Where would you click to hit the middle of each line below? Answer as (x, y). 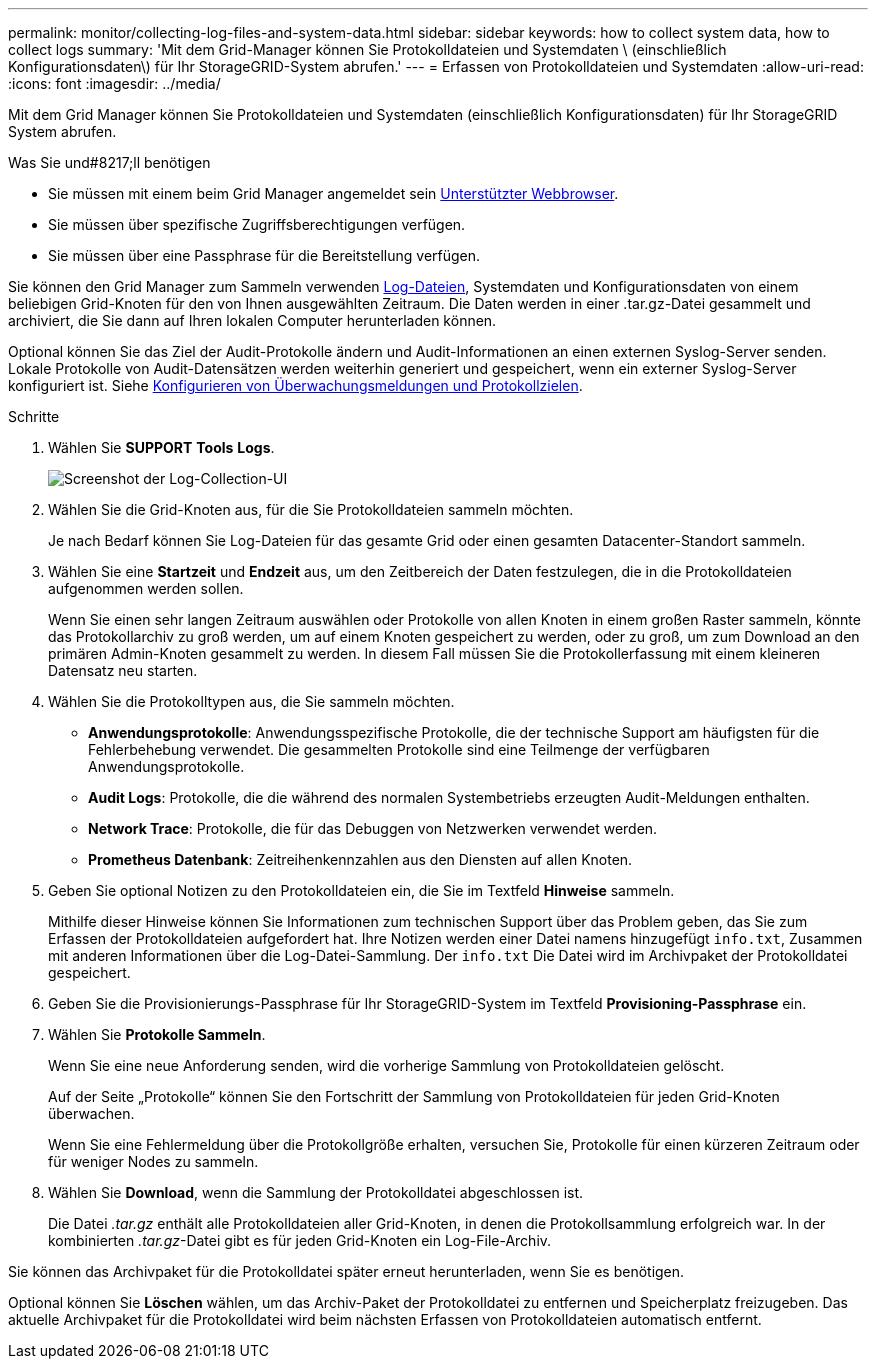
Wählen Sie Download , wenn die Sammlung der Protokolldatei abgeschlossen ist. (316, 1192)
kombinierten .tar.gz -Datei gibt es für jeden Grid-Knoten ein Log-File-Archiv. (300, 1240)
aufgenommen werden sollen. (146, 588)
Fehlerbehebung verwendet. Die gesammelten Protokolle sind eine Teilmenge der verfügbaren (399, 749)
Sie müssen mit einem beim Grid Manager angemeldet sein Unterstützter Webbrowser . (333, 193)
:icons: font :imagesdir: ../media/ (114, 83)
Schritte (34, 416)
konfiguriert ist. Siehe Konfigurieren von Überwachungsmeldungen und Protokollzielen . (295, 385)
